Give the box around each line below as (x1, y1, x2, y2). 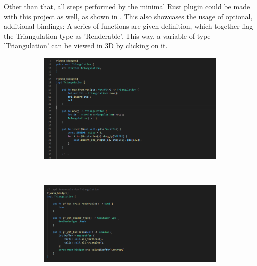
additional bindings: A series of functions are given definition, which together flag (4, 21, 253, 31)
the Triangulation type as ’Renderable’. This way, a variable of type (4, 30, 211, 41)
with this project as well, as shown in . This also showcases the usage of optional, (4, 11, 253, 21)
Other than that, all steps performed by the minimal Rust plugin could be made (4, 1, 250, 11)
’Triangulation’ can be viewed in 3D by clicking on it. (4, 40, 168, 51)
